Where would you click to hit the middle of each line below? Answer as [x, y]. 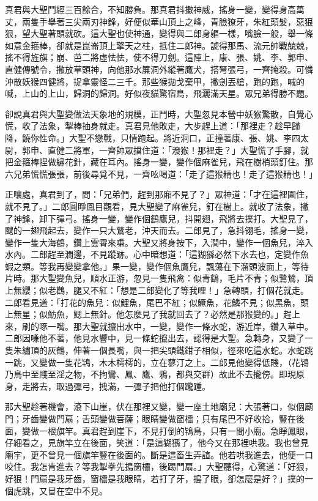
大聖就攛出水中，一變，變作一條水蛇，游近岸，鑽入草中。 [197, 326]
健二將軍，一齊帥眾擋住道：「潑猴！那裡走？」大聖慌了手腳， [178, 150]
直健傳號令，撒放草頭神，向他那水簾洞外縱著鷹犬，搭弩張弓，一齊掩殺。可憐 [159, 69]
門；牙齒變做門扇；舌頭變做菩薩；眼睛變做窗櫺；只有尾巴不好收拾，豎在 [150, 418]
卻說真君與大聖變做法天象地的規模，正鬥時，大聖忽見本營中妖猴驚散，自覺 [155, 113]
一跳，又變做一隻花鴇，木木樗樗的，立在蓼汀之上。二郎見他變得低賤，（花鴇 [157, 362]
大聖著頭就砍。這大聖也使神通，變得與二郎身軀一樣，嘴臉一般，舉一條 [172, 33]
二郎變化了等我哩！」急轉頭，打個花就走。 [223, 290]
